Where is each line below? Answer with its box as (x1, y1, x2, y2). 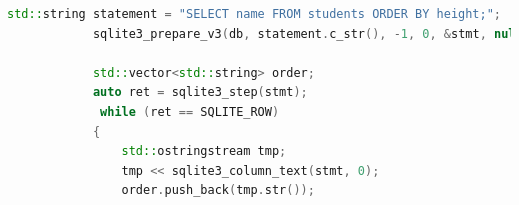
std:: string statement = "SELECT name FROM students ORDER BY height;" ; (7, 7, 502, 21)
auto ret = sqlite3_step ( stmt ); (92, 85, 308, 100)
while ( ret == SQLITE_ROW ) (100, 104, 280, 119)
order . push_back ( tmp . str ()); (121, 183, 315, 198)
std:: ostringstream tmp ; (121, 144, 287, 159)
